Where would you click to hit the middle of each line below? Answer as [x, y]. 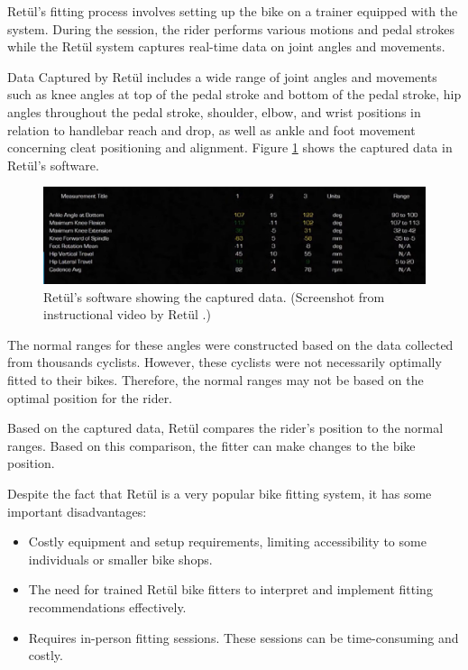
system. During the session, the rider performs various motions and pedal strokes [231, 28]
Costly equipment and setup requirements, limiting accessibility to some [227, 542]
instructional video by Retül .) [127, 314]
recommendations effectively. [107, 606]
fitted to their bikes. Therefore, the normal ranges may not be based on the [216, 379]
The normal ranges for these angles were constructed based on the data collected [230, 344]
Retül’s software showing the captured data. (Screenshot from [214, 296]
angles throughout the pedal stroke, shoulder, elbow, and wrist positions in [214, 111]
